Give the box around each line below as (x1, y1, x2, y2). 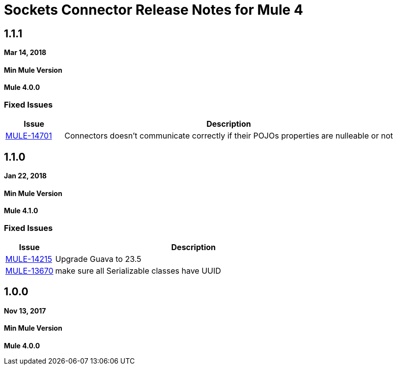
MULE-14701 (5, 131, 52, 141)
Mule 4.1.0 (4, 206, 38, 215)
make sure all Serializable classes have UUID (55, 265, 221, 276)
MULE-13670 (5, 265, 54, 276)
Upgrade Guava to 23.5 (55, 254, 142, 264)
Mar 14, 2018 (4, 48, 47, 57)
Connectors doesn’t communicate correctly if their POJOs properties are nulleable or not (64, 131, 393, 141)
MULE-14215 (5, 254, 52, 264)
